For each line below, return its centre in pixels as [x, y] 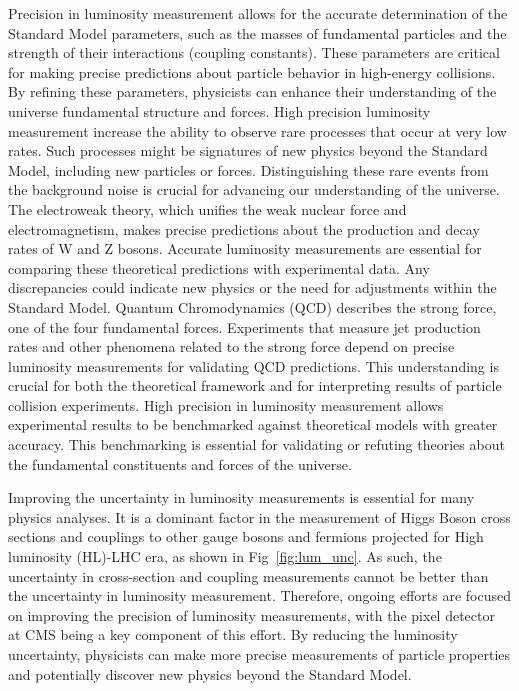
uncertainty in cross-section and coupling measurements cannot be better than [248, 575]
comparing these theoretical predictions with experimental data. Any [219, 267]
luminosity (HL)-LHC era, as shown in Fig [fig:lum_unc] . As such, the [225, 556]
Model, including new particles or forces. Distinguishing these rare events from [248, 169]
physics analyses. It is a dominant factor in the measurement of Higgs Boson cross [259, 516]
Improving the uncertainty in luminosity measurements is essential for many [241, 497]
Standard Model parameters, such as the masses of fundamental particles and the [257, 32]
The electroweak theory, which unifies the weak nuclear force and [207, 208]
